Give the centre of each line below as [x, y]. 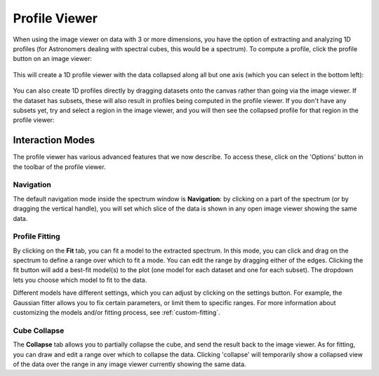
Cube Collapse [39, 330]
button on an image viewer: [53, 59]
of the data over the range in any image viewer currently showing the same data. [129, 364]
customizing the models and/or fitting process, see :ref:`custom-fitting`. [117, 312]
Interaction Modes [54, 140]
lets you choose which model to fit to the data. [80, 280]
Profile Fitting [36, 236]
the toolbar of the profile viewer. [59, 167]
